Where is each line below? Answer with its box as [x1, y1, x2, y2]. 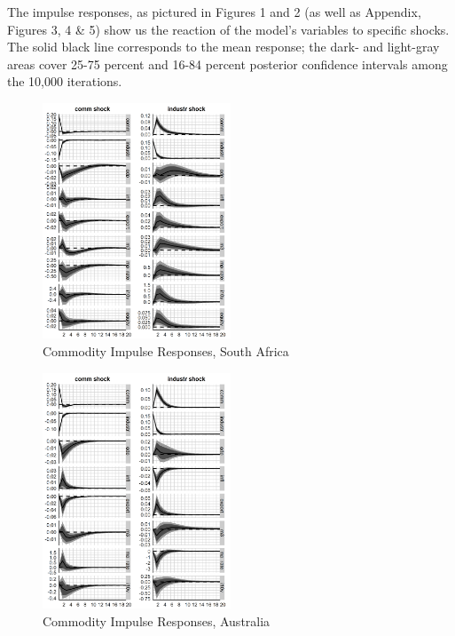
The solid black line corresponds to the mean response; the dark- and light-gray [7, 37, 440, 56]
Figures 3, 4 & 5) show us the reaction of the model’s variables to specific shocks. [7, 20, 450, 38]
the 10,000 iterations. [7, 72, 122, 91]
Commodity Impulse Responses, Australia [43, 611, 271, 630]
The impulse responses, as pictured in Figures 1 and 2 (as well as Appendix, [7, 3, 421, 20]
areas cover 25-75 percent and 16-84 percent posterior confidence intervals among [7, 54, 448, 73]
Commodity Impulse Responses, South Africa [43, 341, 289, 360]
